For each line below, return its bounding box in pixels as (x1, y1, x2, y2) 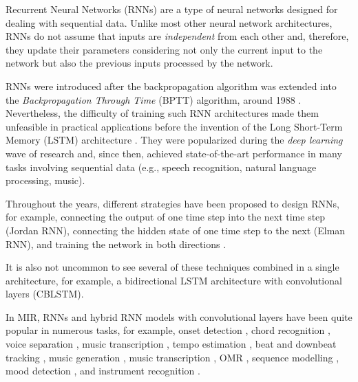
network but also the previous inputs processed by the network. (6, 56, 273, 70)
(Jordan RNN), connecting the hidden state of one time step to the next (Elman (6, 223, 346, 237)
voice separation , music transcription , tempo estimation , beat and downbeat (6, 337, 337, 351)
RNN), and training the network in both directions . (6, 236, 227, 251)
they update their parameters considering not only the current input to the (6, 42, 323, 56)
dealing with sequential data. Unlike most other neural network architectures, (6, 15, 333, 30)
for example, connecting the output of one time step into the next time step (6, 210, 326, 224)
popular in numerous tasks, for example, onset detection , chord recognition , (6, 323, 330, 337)
